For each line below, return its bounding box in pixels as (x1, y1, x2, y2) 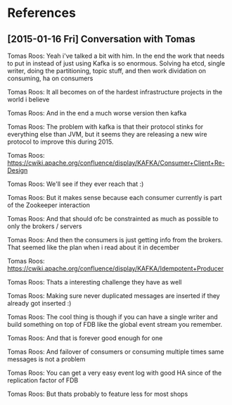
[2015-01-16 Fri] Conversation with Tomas (7, 33, 195, 45)
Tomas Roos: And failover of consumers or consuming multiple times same (7, 347, 224, 356)
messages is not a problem (7, 355, 86, 363)
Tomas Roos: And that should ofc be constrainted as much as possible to (7, 215, 219, 223)
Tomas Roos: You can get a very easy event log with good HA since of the (7, 368, 222, 377)
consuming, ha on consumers (7, 74, 94, 82)
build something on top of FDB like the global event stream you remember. (7, 320, 223, 328)
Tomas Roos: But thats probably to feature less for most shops (7, 390, 188, 398)
